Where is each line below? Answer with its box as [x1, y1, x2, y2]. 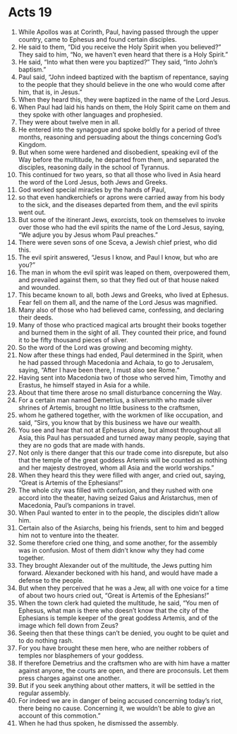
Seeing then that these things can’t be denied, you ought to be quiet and [18, 629, 229, 637]
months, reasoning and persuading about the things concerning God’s [18, 132, 222, 141]
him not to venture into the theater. [18, 531, 119, 540]
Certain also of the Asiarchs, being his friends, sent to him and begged [18, 523, 224, 532]
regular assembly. [18, 689, 71, 697]
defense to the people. [18, 576, 85, 584]
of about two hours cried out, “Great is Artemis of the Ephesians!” [18, 591, 209, 600]
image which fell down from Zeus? [18, 621, 119, 629]
